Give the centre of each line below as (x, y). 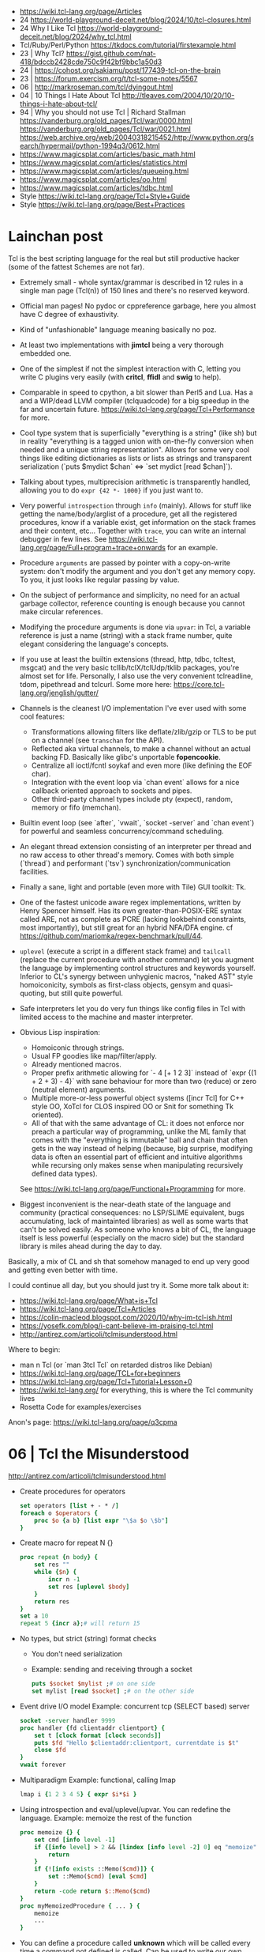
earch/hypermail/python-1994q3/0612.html (90, 146)
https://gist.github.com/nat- (111, 53)
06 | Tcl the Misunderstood (99, 1454)
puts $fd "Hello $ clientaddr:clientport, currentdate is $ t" (136, 1742)
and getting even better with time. (63, 1270)
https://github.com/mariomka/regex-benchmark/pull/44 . (111, 935)
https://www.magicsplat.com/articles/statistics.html (103, 162)
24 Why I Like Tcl (48, 28)
